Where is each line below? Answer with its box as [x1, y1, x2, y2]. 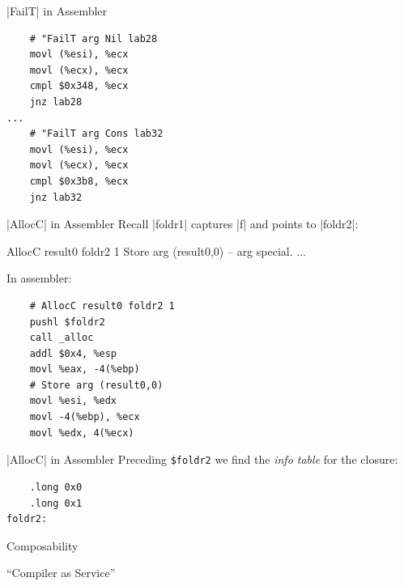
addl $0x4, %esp [29, 347, 117, 359]
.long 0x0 [29, 481, 83, 493]
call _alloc [29, 332, 94, 344]
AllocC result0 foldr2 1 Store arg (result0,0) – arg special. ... [6, 242, 306, 259]
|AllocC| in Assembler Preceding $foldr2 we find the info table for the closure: [6, 451, 398, 468]
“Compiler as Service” [6, 564, 116, 581]
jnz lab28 [29, 96, 83, 108]
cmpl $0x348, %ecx [29, 80, 129, 92]
